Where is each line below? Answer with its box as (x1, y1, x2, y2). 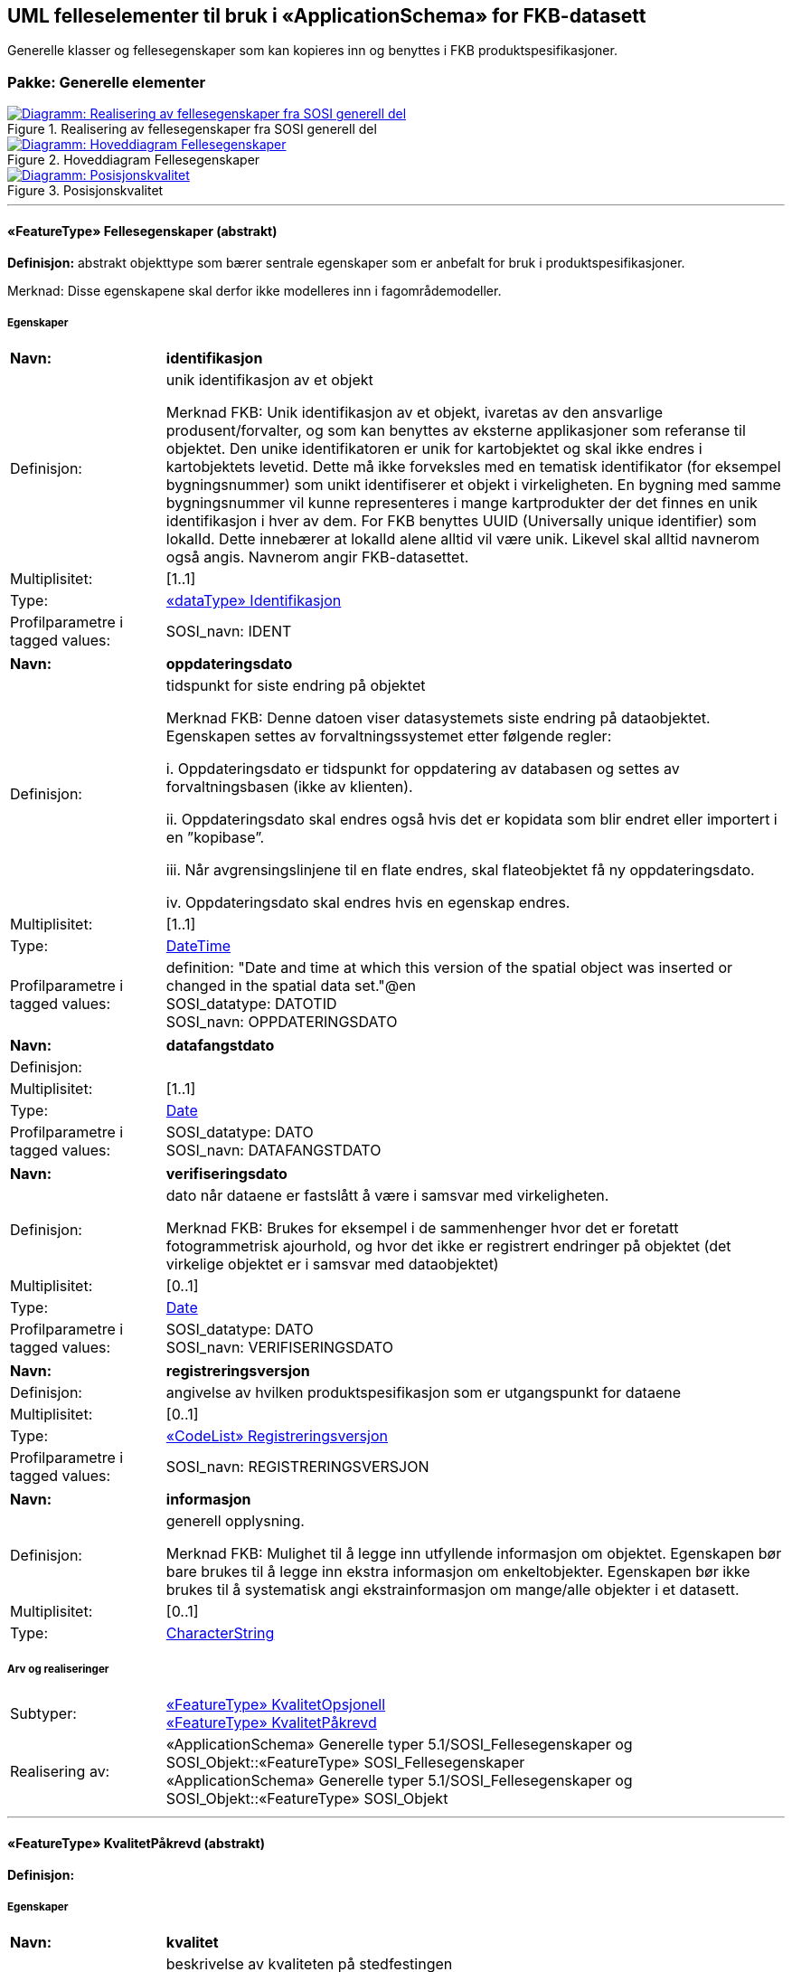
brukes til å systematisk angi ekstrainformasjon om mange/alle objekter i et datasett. (165, 1580, 740, 1599)
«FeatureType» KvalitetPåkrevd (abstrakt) (7, 1835, 265, 1851)
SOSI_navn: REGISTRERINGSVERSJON (165, 1458, 429, 1477)
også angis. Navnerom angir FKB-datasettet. (165, 548, 469, 567)
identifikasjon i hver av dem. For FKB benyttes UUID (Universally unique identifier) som (165, 512, 757, 531)
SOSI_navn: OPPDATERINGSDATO (165, 1013, 398, 1032)
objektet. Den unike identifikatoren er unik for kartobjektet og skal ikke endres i (165, 439, 702, 458)
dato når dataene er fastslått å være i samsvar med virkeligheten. (165, 1186, 609, 1205)
